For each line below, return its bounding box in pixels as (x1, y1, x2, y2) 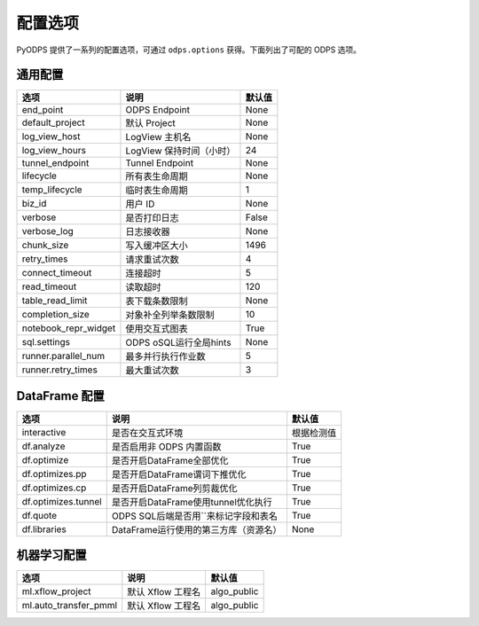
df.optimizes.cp (21, 481, 87, 494)
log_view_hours (21, 145, 86, 157)
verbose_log (21, 225, 75, 238)
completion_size (21, 309, 90, 321)
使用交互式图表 (125, 323, 188, 335)
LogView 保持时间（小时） (125, 145, 236, 157)
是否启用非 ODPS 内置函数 (111, 440, 222, 452)
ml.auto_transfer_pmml (21, 599, 118, 612)
